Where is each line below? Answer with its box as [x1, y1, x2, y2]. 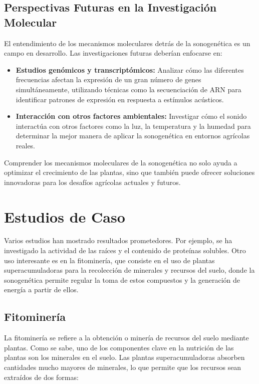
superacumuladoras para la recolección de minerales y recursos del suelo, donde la [4, 265, 255, 275]
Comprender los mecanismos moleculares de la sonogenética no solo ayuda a [4, 157, 237, 167]
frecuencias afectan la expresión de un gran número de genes [16, 74, 201, 85]
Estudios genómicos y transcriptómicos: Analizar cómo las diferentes [16, 64, 244, 75]
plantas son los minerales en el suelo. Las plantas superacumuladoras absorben [4, 352, 245, 362]
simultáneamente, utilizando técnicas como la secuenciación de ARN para [16, 84, 241, 94]
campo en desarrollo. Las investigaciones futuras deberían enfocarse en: [4, 48, 222, 58]
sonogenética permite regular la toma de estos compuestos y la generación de [4, 274, 240, 285]
